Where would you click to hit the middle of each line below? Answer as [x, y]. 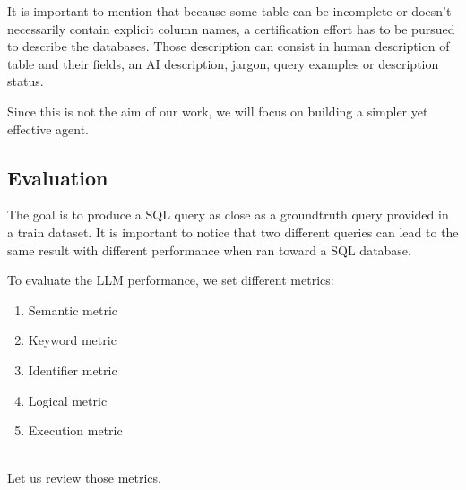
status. [26, 81]
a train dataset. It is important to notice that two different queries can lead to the [233, 232]
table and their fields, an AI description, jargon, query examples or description [223, 63]
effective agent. [48, 129]
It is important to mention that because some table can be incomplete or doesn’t [229, 11]
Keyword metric [72, 340]
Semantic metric [73, 309]
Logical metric [68, 400]
